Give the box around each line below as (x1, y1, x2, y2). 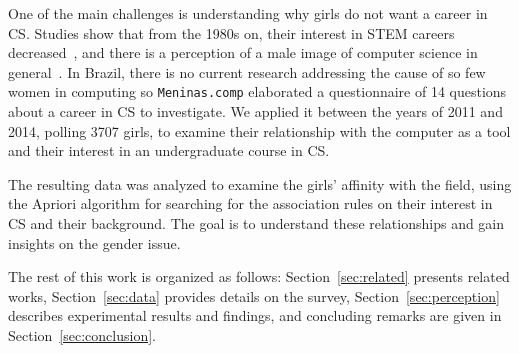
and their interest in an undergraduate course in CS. (8, 140, 330, 161)
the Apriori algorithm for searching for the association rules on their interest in (8, 193, 493, 214)
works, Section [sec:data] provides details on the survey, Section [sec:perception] (8, 285, 500, 306)
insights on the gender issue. (8, 232, 181, 253)
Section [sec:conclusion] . (8, 324, 156, 345)
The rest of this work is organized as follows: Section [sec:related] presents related (8, 266, 510, 287)
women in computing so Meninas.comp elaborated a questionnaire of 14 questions (8, 81, 507, 102)
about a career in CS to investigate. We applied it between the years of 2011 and (8, 101, 503, 122)
